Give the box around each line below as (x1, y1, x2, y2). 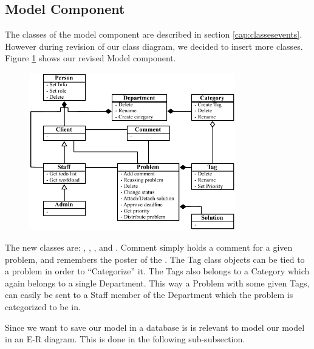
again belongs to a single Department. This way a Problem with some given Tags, (5, 276, 310, 289)
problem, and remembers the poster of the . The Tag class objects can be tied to (5, 252, 305, 265)
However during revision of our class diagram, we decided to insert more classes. (5, 39, 303, 52)
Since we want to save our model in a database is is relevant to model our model (5, 320, 305, 333)
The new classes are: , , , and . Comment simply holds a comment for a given (5, 240, 293, 253)
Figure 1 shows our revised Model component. (5, 52, 176, 64)
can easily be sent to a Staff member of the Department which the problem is (5, 288, 293, 301)
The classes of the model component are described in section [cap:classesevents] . (5, 28, 302, 41)
